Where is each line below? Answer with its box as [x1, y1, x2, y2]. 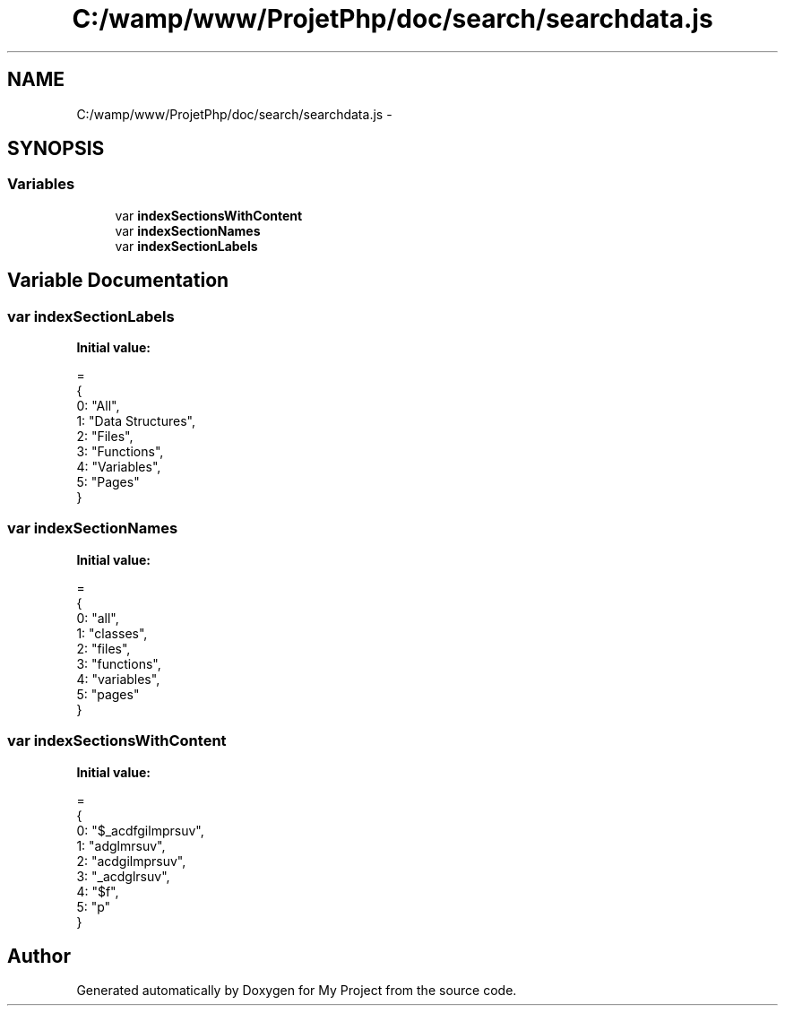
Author [7, 944, 71, 967]
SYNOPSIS [7, 137, 105, 160]
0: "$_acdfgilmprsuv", [76, 822, 204, 838]
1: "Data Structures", [76, 413, 195, 429]
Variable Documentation [7, 269, 229, 292]
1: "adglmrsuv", [76, 837, 166, 853]
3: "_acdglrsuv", [76, 868, 170, 884]
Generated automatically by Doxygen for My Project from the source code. [76, 983, 517, 999]
